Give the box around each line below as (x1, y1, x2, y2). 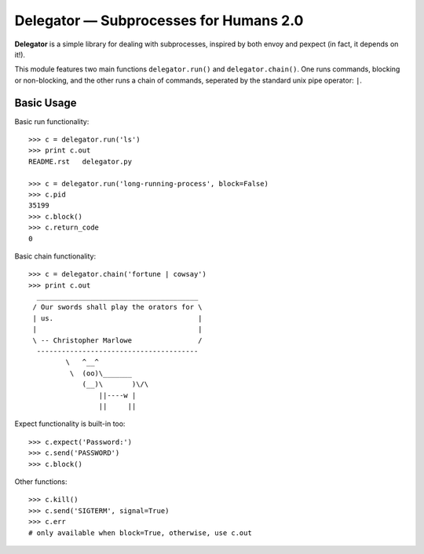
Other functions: (14, 476, 68, 486)
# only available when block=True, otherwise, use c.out (28, 528, 253, 537)
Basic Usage (14, 96, 77, 109)
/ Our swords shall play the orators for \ (32, 303, 203, 312)
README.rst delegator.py (28, 157, 133, 166)
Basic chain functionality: (14, 251, 97, 261)
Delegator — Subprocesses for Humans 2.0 (14, 12, 304, 29)
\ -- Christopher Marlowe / (32, 336, 203, 345)
